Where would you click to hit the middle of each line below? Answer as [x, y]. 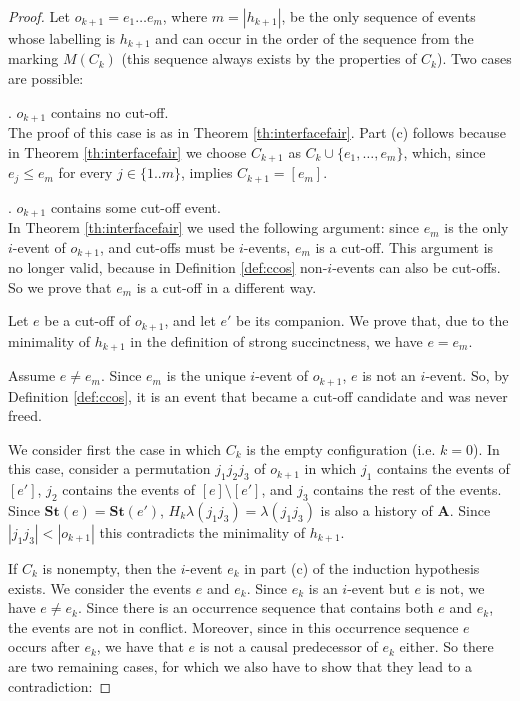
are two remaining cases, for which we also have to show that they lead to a [240, 665]
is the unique [206, 375]
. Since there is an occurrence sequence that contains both [255, 607]
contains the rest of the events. [407, 489]
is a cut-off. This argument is [404, 246]
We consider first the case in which [115, 448]
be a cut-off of [87, 320]
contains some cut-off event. [135, 206]
